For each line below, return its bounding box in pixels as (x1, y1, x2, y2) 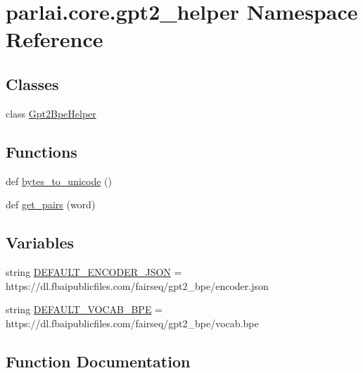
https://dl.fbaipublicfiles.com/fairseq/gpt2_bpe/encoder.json (6, 278, 269, 293)
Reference (6, 25, 103, 53)
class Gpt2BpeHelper (6, 106, 96, 120)
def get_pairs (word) (6, 197, 96, 212)
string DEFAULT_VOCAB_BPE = (6, 302, 163, 317)
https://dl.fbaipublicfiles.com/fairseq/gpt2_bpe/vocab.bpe (6, 315, 259, 330)
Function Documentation (6, 350, 191, 372)
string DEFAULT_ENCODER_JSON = (6, 264, 182, 279)
